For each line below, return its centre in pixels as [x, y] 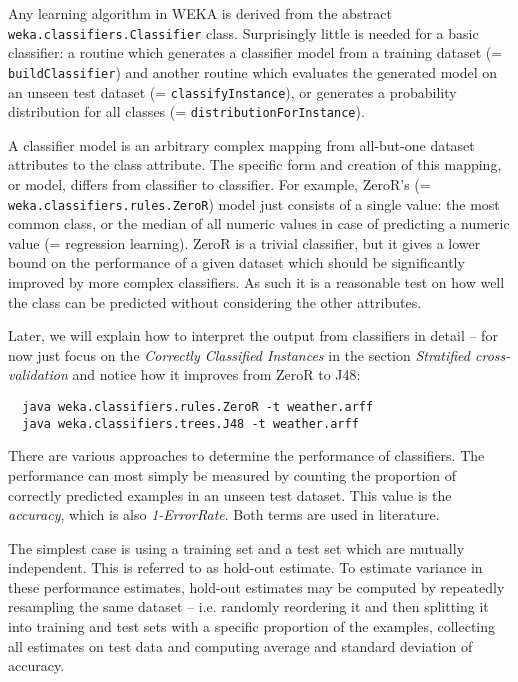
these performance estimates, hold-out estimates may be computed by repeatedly [256, 586]
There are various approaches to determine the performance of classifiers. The [246, 455]
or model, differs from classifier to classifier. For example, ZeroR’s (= [219, 184]
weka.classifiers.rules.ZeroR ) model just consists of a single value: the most [254, 203]
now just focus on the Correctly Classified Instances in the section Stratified [239, 354]
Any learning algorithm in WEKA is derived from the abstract [200, 13]
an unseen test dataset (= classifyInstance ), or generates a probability [232, 91]
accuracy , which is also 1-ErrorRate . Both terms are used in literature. [224, 514]
